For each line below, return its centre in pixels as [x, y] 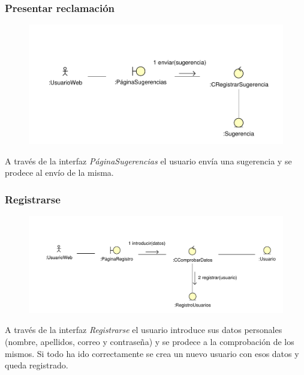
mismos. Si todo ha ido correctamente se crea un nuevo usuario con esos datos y [152, 353]
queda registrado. [37, 365]
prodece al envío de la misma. [59, 172]
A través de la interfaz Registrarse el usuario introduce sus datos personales [144, 330]
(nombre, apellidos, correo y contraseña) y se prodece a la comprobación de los [150, 342]
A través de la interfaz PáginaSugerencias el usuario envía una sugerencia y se [148, 160]
